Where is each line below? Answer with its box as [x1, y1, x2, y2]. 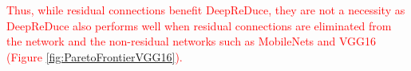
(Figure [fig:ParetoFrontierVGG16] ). [6, 48, 183, 65]
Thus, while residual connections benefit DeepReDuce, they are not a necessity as [6, 2, 405, 18]
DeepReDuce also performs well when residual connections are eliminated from [6, 17, 392, 34]
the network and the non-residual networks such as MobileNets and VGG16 [6, 33, 377, 49]
